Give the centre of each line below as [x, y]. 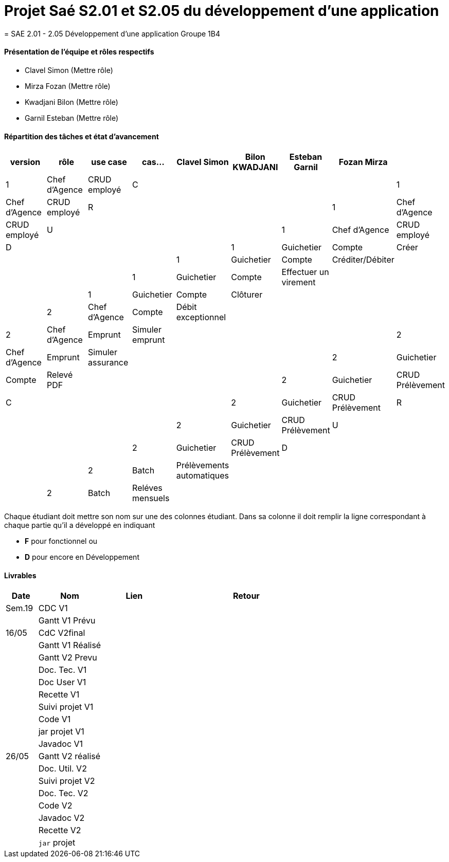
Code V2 [55, 806]
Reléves [147, 488]
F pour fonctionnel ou [61, 541]
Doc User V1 [62, 682]
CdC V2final [62, 633]
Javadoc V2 [61, 818]
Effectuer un [305, 272]
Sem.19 [20, 608]
